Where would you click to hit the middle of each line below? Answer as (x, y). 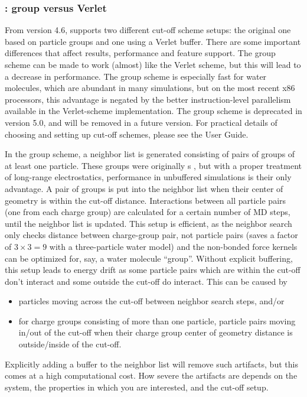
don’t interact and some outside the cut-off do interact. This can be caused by (146, 281)
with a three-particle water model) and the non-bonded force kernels (173, 246)
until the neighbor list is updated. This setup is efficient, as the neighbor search (148, 223)
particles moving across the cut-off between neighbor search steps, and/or (151, 301)
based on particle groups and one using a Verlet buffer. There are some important (153, 41)
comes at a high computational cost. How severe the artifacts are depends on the (151, 375)
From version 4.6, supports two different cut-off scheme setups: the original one (148, 30)
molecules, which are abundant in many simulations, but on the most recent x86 (150, 88)
